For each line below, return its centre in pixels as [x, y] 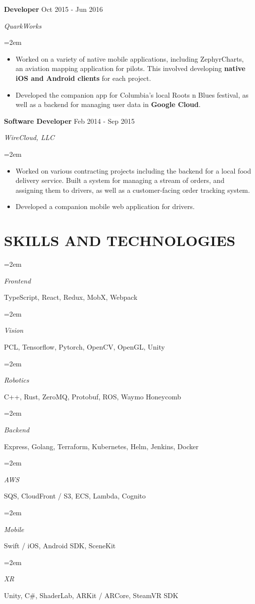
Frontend [18, 280]
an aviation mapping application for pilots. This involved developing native [130, 68]
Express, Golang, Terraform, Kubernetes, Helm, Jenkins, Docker [101, 446]
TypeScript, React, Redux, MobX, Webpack [71, 297]
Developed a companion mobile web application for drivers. [105, 206]
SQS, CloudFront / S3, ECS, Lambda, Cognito [75, 496]
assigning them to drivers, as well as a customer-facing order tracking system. [133, 190]
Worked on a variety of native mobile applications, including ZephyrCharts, [130, 58]
